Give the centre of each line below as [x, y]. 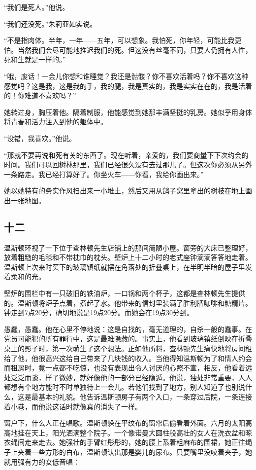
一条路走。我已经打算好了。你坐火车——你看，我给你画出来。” [104, 174]
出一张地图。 [25, 200]
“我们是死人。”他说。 [37, 7]
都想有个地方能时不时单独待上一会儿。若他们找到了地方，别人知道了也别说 [125, 387]
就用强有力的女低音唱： [42, 461]
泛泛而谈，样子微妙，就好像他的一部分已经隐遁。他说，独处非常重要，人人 [131, 377]
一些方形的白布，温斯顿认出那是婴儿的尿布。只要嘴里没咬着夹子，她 [142, 452]
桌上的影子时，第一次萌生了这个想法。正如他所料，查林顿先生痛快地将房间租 [128, 348]
